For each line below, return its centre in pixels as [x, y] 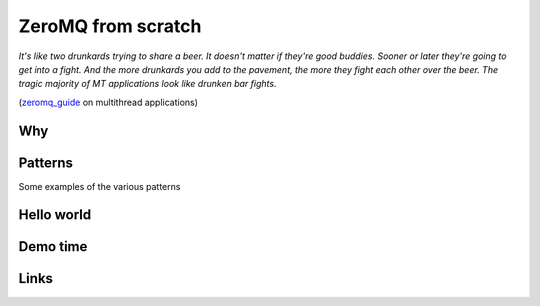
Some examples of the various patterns [99, 186]
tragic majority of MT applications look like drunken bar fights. [147, 84]
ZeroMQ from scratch [110, 26]
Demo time [53, 246]
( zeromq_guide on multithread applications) [108, 102]
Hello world [55, 215]
